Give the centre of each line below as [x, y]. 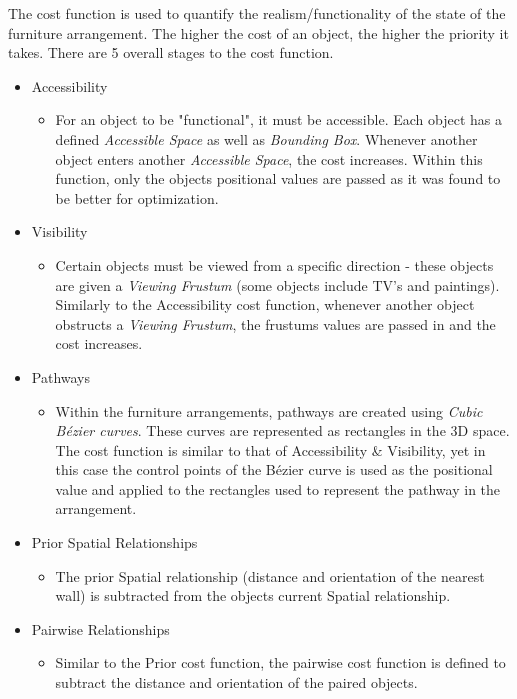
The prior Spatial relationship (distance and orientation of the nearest [270, 575]
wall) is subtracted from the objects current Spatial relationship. [253, 595]
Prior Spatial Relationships [114, 542]
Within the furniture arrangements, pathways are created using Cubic [269, 410]
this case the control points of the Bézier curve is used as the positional [274, 469]
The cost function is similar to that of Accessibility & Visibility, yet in [270, 449]
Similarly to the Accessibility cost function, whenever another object [265, 304]
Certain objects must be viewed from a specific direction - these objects [274, 264]
